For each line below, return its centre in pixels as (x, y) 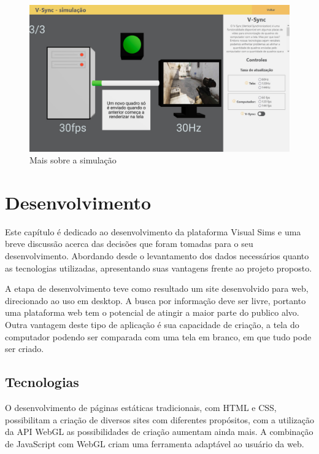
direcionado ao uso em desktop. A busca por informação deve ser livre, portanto (156, 300)
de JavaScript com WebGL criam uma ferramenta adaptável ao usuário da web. (155, 443)
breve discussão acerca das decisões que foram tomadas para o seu (129, 244)
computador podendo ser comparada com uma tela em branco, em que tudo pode (158, 336)
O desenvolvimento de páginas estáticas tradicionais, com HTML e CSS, (141, 407)
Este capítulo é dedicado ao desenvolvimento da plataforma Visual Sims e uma (153, 231)
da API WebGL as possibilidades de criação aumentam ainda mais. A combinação (159, 432)
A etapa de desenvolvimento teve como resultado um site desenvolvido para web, (157, 288)
